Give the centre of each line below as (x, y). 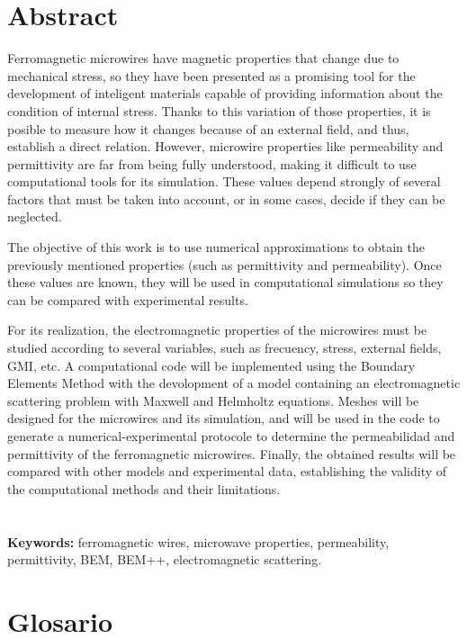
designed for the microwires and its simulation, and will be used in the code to (224, 418)
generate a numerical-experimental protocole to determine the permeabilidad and (231, 436)
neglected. (35, 216)
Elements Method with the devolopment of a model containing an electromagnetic (234, 383)
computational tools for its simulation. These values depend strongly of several (224, 181)
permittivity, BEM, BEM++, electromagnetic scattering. (165, 559)
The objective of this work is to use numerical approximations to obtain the (216, 247)
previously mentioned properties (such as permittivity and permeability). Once (225, 264)
